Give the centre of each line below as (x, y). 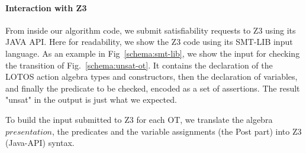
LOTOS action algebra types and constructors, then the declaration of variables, (152, 76)
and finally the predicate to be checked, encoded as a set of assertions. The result (153, 88)
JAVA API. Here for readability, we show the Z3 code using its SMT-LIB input (149, 42)
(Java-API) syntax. (40, 143)
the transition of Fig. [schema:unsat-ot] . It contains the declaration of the (139, 65)
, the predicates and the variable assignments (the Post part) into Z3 (177, 131)
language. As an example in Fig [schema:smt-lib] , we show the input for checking (153, 53)
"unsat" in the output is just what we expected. (91, 100)
